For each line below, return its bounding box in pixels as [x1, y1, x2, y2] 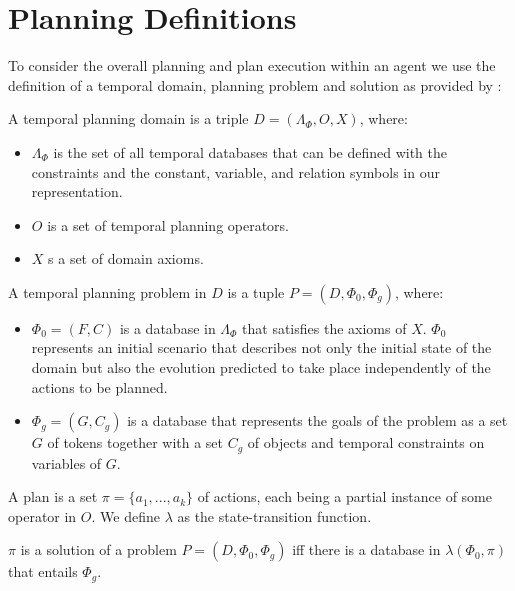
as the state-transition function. [177, 505, 372, 526]
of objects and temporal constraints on [247, 432, 485, 453]
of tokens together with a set [47, 432, 224, 453]
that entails [8, 561, 78, 582]
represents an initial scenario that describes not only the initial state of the [31, 337, 492, 358]
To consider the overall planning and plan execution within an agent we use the [8, 55, 496, 76]
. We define [91, 505, 160, 526]
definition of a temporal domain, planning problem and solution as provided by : [8, 74, 502, 95]
